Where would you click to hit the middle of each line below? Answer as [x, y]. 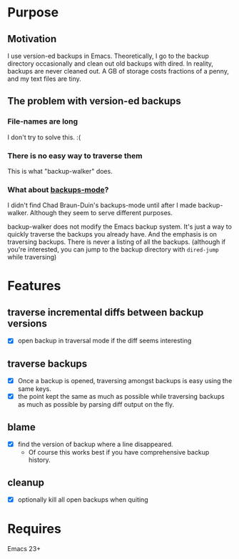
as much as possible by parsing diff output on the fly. [96, 405]
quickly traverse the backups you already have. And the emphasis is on [112, 234]
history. [40, 460]
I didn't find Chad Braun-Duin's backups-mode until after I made [102, 205]
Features [34, 286]
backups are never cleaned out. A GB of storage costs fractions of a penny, [118, 71]
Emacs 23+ [24, 548]
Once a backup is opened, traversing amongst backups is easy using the [125, 381]
